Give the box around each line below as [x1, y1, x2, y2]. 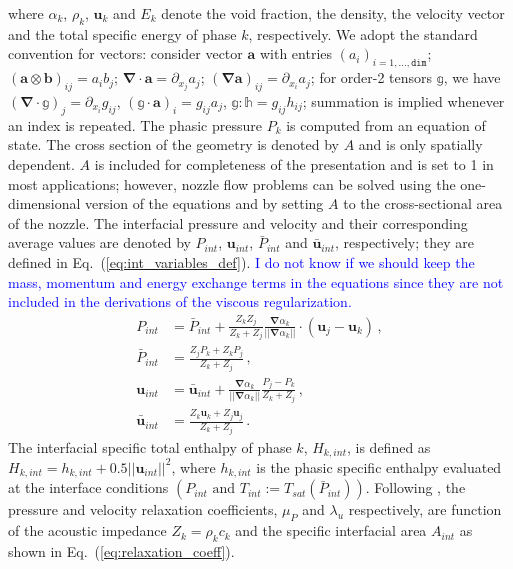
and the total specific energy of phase [8, 23, 237, 44]
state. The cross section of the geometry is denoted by [8, 134, 339, 155]
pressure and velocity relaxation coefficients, [8, 499, 278, 520]
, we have [443, 67, 501, 88]
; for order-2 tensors [310, 67, 433, 88]
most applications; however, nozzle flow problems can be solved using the [8, 173, 456, 194]
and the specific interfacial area [235, 520, 427, 541]
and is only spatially [358, 134, 483, 155]
